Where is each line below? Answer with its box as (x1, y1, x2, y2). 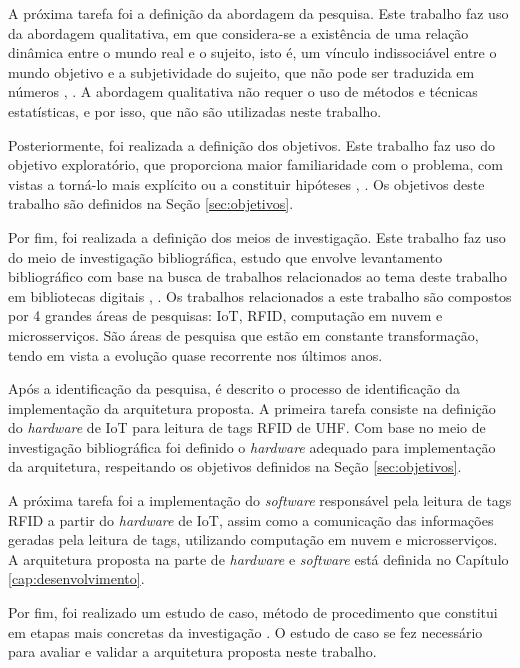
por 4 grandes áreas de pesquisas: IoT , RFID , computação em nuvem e (8, 305, 443, 326)
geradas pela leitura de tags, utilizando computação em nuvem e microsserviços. (8, 529, 498, 550)
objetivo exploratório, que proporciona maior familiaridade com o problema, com (8, 154, 503, 175)
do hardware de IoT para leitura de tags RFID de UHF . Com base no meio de (8, 417, 486, 438)
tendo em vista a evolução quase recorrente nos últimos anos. (8, 344, 383, 365)
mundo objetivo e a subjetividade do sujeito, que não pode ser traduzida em (8, 61, 475, 82)
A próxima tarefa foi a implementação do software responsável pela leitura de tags (8, 490, 512, 511)
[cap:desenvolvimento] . (8, 568, 145, 589)
